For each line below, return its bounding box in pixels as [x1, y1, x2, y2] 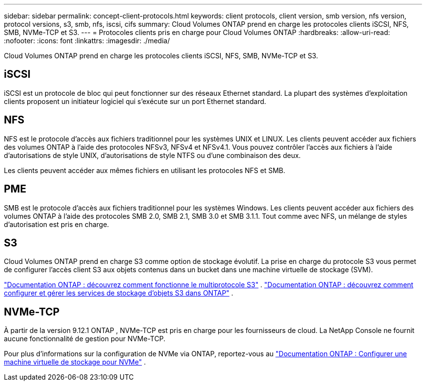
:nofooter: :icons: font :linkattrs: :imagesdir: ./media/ [4, 36, 170, 45]
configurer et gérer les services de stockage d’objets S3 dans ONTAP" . [4, 289, 233, 297]
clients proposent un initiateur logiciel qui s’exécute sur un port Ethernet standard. [4, 97, 266, 105]
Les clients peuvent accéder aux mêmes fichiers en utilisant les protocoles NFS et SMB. [4, 166, 285, 175]
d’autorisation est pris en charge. [4, 220, 109, 228]
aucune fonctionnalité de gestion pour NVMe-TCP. [4, 334, 165, 343]
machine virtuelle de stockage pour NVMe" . [4, 358, 146, 367]
